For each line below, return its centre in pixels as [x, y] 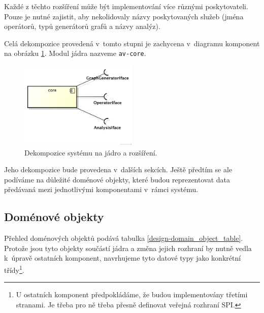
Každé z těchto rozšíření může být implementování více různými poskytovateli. [126, 6]
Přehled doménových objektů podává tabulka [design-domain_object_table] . [124, 238]
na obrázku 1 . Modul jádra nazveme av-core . [75, 53]
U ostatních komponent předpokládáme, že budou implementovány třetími [132, 294]
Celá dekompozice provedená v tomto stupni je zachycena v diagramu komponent [132, 43]
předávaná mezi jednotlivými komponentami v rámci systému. [101, 189]
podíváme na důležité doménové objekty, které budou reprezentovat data [117, 179]
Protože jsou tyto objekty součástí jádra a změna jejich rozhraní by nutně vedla [128, 248]
